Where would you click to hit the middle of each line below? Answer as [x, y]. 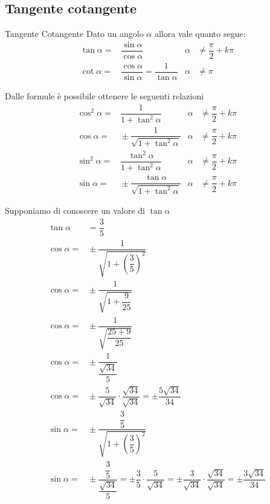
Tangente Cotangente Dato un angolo [74, 34]
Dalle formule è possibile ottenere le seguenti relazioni [104, 95]
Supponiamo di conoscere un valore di [75, 210]
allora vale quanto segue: [200, 34]
